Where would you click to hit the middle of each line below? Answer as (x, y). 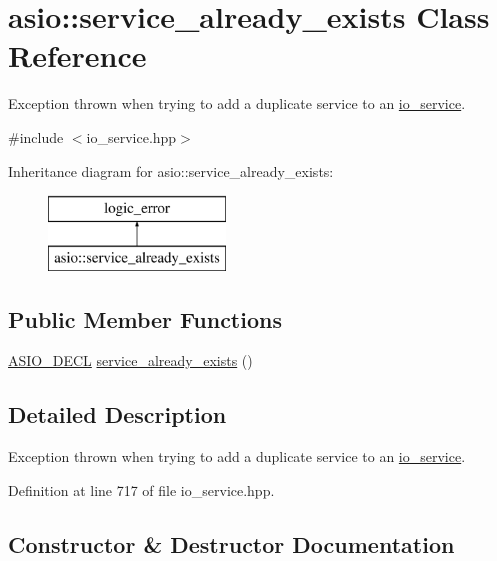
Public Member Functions (145, 318)
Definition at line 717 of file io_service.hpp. (141, 489)
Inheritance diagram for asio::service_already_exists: (171, 170)
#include (36, 136)
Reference (77, 55)
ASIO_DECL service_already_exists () (130, 360)
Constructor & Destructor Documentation (231, 543)
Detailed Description (117, 414)
